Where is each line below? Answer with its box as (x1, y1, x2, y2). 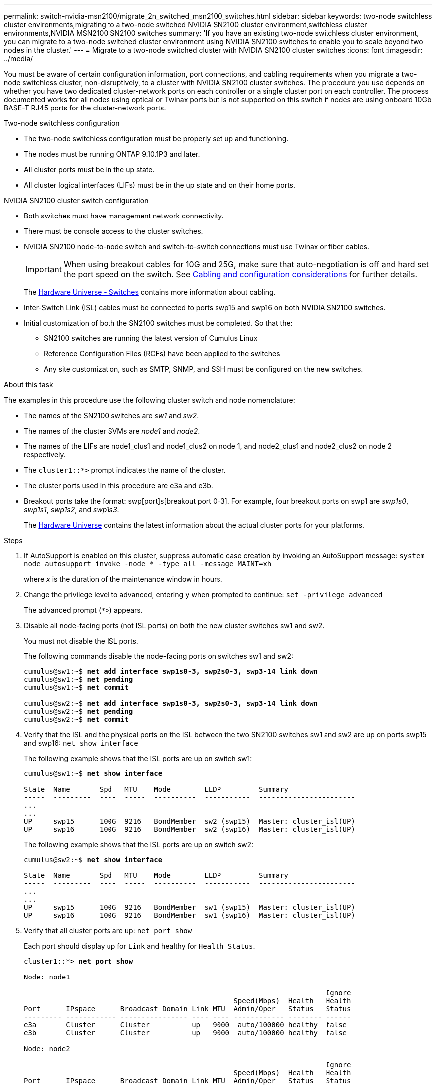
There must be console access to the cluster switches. (24, 227, 203, 235)
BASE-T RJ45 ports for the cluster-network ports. (4, 104, 166, 112)
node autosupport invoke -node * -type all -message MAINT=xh (24, 560, 272, 568)
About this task (4, 380, 53, 389)
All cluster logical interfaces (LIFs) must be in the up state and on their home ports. (24, 181, 296, 189)
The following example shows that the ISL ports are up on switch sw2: (24, 840, 254, 849)
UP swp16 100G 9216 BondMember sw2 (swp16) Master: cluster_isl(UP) (24, 825, 355, 833)
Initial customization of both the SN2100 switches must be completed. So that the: (24, 319, 293, 327)
